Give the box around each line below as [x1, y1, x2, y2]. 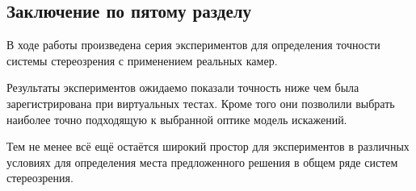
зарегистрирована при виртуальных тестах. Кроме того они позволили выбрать [6, 94, 395, 111]
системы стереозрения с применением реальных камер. [6, 52, 278, 69]
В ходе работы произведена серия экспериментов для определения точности [6, 36, 380, 53]
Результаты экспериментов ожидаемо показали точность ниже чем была [6, 79, 359, 96]
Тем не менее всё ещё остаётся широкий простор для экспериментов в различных [6, 138, 410, 155]
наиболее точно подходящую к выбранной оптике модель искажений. [6, 110, 347, 127]
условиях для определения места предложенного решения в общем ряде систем [6, 153, 398, 170]
